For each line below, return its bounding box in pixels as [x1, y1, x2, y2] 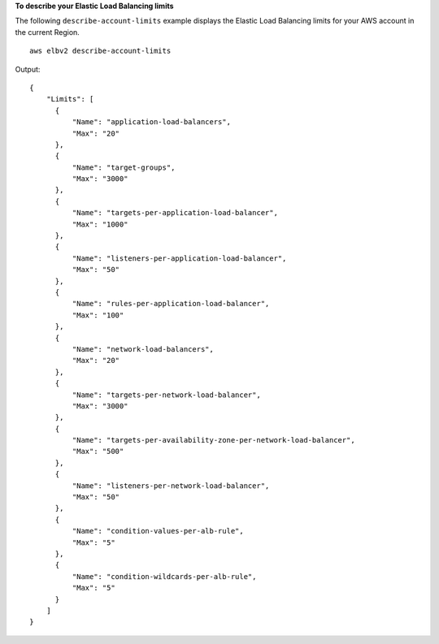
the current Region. [15, 27, 80, 37]
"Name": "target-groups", [72, 162, 176, 172]
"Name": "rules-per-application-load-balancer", [72, 299, 270, 309]
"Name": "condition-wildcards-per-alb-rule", [72, 572, 257, 581]
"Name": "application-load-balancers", [72, 118, 232, 127]
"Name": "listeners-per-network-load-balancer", [72, 481, 270, 491]
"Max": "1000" [72, 219, 128, 229]
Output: [15, 64, 41, 74]
